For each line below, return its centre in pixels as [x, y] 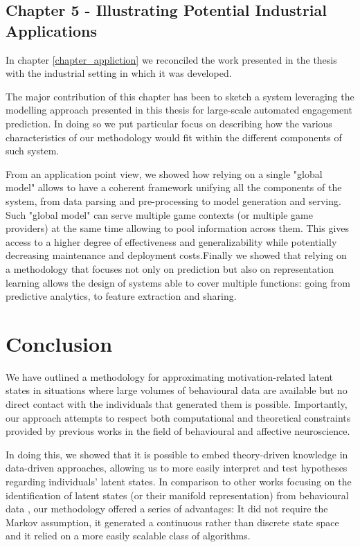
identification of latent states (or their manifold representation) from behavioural [177, 495]
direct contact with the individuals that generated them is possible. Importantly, [177, 404]
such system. [33, 151]
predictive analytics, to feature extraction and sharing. [121, 296]
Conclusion [59, 343]
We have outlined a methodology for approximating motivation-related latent [170, 376]
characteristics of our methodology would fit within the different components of [174, 137]
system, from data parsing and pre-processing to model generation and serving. [173, 200]
